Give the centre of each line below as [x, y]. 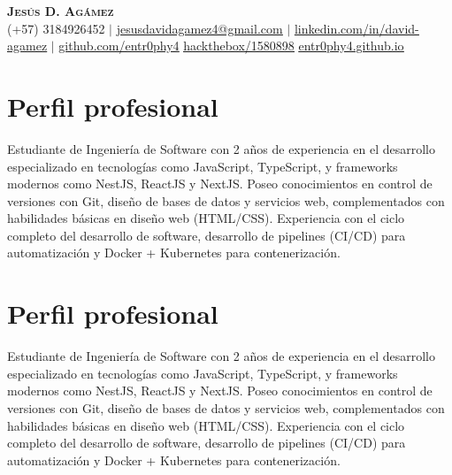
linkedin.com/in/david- [356, 28]
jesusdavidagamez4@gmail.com [199, 28]
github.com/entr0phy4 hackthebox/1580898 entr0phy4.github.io [231, 46]
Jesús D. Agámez [61, 11]
